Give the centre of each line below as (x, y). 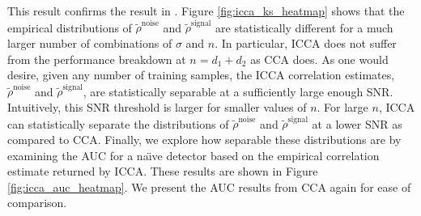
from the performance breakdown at (97, 59)
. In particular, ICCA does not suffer (306, 42)
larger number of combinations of (90, 42)
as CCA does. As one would (319, 59)
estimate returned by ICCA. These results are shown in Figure (163, 171)
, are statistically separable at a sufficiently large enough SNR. (238, 91)
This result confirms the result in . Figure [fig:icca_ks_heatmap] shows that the (206, 11)
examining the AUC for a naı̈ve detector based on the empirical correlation (193, 155)
